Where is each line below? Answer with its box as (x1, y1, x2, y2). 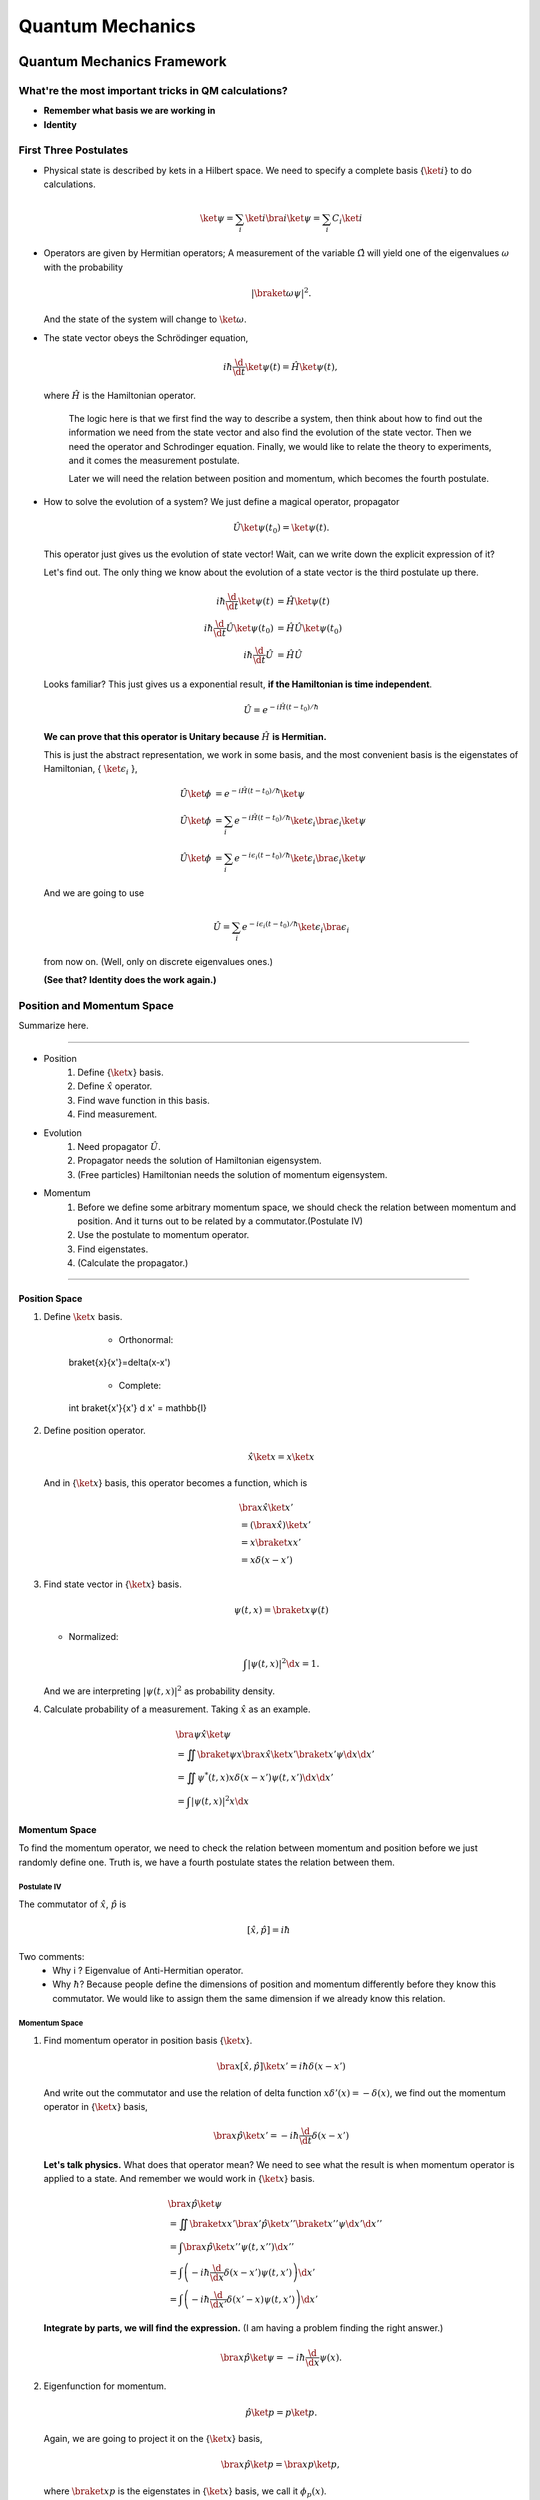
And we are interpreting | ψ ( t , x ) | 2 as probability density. (43, 1684, 275, 1697)
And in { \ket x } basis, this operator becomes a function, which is (43, 1477, 308, 1489)
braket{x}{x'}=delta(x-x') (68, 1356, 171, 1369)
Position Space (18, 1293, 83, 1305)
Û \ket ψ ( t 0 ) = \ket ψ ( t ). (232, 522, 330, 535)
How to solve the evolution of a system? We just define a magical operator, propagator (43, 495, 400, 507)
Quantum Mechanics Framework (18, 53, 227, 70)
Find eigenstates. (77, 1243, 149, 1255)
